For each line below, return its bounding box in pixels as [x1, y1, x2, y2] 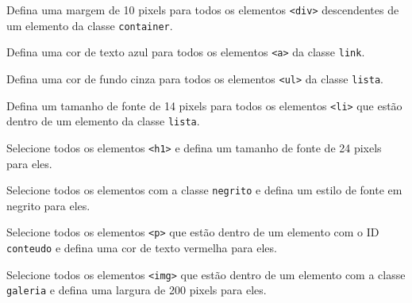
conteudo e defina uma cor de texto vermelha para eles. [6, 240, 277, 256]
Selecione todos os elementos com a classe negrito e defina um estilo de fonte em [6, 182, 402, 198]
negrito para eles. [6, 197, 90, 213]
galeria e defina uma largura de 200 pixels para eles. [6, 282, 267, 298]
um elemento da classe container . [6, 17, 173, 33]
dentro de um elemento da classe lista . [6, 113, 200, 129]
